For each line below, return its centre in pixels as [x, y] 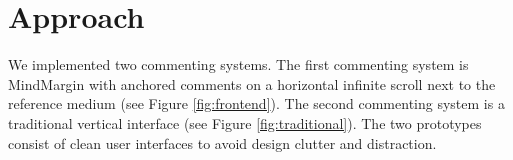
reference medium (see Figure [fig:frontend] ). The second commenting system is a [256, 103]
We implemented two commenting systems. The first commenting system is [238, 64]
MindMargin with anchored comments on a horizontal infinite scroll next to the [252, 83]
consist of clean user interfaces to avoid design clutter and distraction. [222, 142]
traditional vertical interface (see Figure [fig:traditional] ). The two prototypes [245, 122]
